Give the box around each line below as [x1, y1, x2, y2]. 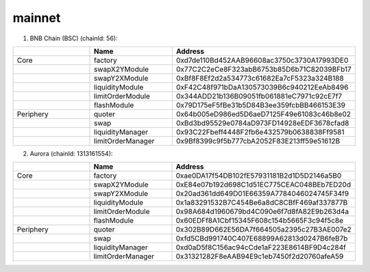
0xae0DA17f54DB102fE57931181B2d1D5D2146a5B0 [175, 171, 342, 180]
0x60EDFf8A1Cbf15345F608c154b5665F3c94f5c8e [175, 216, 344, 226]
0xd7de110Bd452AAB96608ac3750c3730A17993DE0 [175, 55, 349, 65]
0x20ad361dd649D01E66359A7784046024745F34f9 [175, 189, 349, 198]
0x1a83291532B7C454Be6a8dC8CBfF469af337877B [175, 198, 348, 208]
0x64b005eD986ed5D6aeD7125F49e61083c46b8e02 [175, 109, 351, 119]
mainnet [12, 10, 61, 25]
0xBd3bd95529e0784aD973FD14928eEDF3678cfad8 [175, 118, 349, 128]
